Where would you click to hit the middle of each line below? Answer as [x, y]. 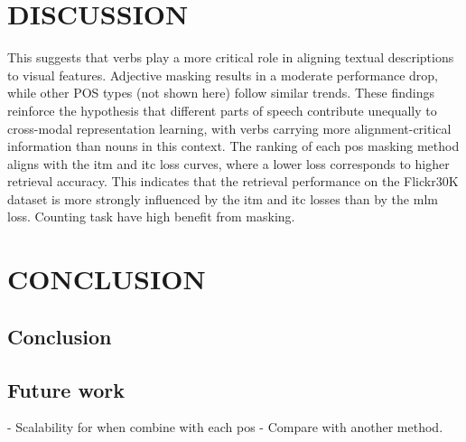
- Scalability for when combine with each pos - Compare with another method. [225, 427]
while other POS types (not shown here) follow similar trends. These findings [221, 93]
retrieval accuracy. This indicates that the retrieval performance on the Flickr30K [233, 181]
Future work [66, 389]
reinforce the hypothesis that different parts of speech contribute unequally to [222, 110]
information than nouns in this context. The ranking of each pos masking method [233, 146]
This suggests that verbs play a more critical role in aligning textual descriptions [231, 57]
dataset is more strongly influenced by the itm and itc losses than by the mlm [223, 198]
